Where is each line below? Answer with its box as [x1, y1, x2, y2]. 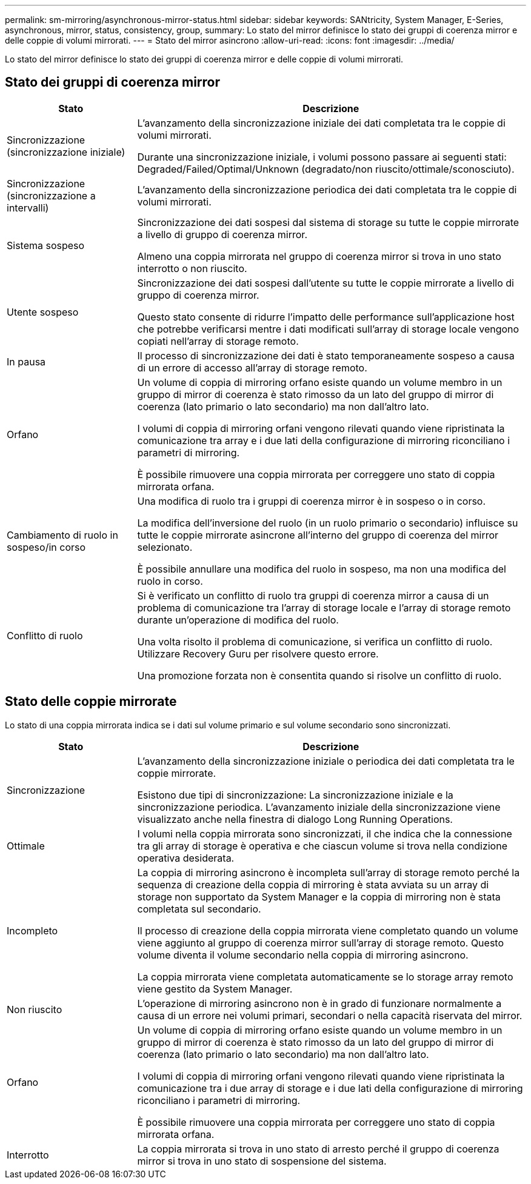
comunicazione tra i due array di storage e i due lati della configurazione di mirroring [137, 1082, 523, 1094]
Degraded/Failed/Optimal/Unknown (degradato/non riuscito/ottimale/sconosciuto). [137, 162, 515, 175]
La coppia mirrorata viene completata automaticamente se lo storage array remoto [137, 970, 513, 983]
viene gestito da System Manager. [137, 982, 293, 995]
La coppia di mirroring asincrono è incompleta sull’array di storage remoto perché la [137, 866, 520, 879]
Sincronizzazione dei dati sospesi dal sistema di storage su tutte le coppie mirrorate [137, 216, 519, 228]
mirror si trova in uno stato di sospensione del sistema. [137, 1154, 387, 1167]
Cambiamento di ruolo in [7, 528, 118, 541]
